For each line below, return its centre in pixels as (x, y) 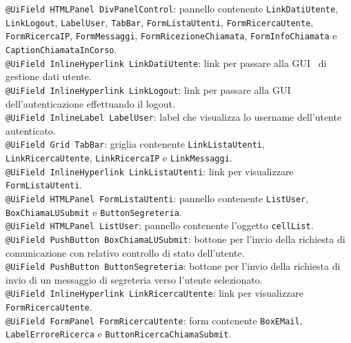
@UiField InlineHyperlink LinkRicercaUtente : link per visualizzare (154, 293)
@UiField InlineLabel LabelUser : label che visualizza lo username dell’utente (174, 117)
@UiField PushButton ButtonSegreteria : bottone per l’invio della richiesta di (173, 266)
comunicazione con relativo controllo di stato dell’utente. (125, 252)
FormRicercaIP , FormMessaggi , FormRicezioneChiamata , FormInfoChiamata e (171, 36)
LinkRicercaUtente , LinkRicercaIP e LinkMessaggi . (119, 158)
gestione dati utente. (49, 76)
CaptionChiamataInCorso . (61, 49)
